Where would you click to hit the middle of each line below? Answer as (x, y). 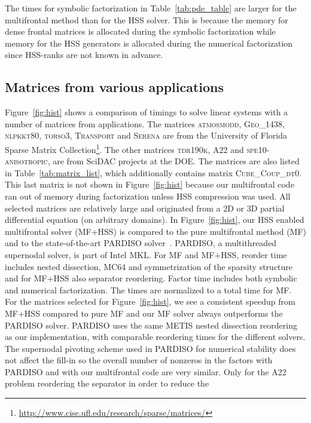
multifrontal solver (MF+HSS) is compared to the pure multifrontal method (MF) (156, 231)
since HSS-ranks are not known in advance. (84, 55)
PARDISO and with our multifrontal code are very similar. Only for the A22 (146, 371)
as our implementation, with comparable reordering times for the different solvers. (155, 337)
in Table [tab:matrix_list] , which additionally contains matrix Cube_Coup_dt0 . (153, 172)
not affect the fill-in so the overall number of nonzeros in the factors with (139, 360)
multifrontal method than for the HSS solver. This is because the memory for (147, 19)
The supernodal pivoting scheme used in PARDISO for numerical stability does (150, 348)
